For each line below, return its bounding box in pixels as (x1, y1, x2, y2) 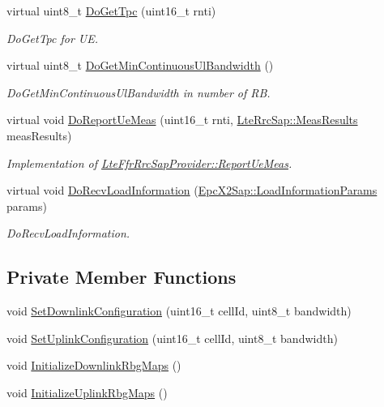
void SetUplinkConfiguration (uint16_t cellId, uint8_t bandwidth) (6, 329, 338, 346)
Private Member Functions (6, 264, 237, 289)
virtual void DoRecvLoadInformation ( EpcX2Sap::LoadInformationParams (6, 182, 378, 199)
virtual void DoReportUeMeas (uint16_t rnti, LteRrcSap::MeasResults (6, 111, 358, 128)
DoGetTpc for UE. (6, 29, 99, 46)
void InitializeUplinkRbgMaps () (6, 383, 168, 401)
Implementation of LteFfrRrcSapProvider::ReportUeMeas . (6, 154, 292, 171)
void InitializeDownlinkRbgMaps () (6, 357, 181, 374)
